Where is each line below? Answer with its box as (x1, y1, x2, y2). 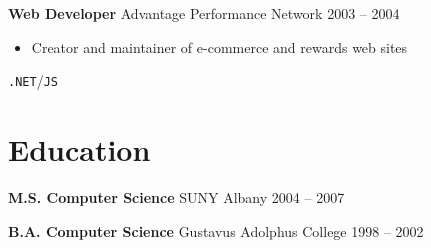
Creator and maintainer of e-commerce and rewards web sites (31, 36, 408, 57)
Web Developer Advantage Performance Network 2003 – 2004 (8, 3, 400, 23)
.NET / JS (8, 70, 58, 91)
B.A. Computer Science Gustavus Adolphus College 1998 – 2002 (8, 220, 424, 241)
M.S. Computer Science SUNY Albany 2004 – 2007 (8, 186, 345, 207)
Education (8, 129, 151, 170)
